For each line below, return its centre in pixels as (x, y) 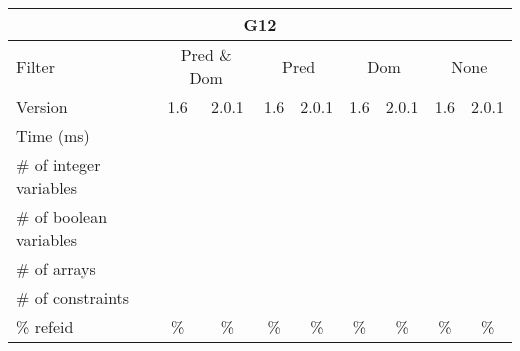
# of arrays (56, 268)
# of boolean (62, 216)
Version (42, 106)
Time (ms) (53, 135)
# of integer (58, 164)
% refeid (45, 326)
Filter (35, 66)
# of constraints (73, 297)
